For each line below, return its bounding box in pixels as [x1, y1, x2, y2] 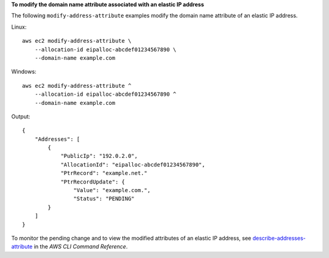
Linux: [11, 23, 27, 30]
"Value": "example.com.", [73, 187, 151, 194]
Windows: [11, 68, 37, 76]
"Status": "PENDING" [73, 195, 135, 202]
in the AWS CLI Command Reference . [34, 243, 128, 250]
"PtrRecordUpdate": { [60, 178, 125, 185]
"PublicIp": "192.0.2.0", [60, 152, 138, 160]
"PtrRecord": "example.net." [60, 170, 147, 177]
